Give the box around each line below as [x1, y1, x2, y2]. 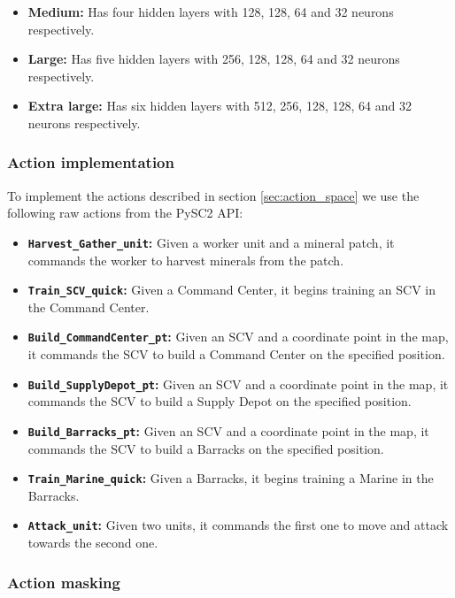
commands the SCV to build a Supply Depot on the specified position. [27, 392, 412, 410]
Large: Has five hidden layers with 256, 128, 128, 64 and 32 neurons [27, 50, 400, 68]
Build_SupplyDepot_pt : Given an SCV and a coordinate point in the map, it [27, 374, 449, 393]
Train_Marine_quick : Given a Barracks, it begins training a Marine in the [27, 469, 434, 487]
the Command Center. [27, 297, 150, 316]
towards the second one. [27, 533, 158, 552]
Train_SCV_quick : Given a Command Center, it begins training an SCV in [27, 280, 436, 299]
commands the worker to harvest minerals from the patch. [27, 250, 344, 269]
